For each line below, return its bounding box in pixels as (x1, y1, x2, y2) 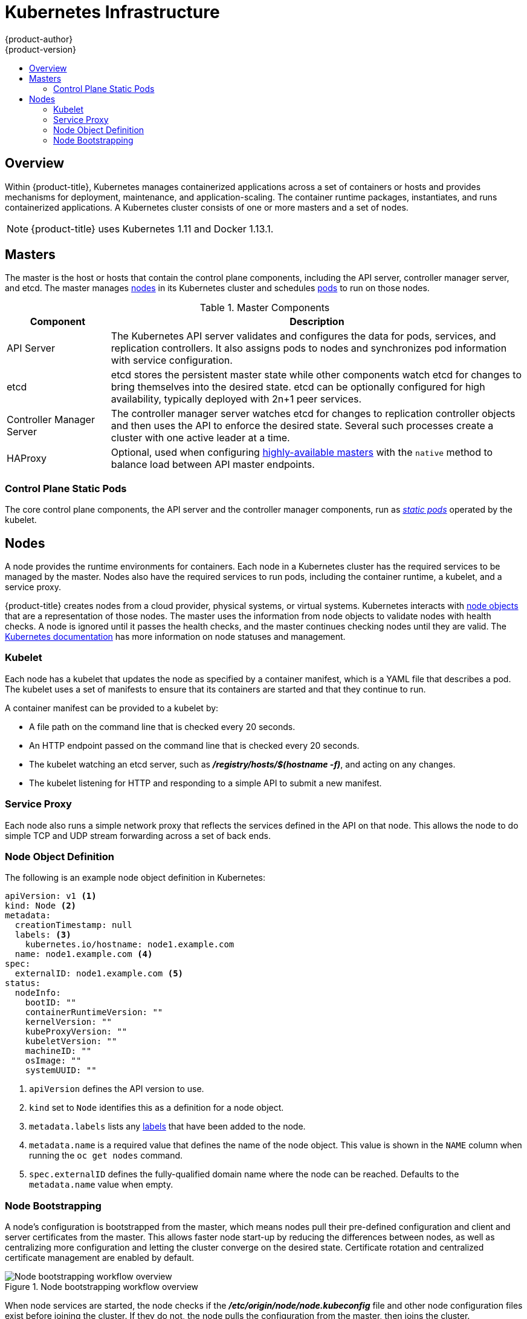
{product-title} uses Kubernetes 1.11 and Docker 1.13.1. (31, 222, 274, 235)
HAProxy (7, 452, 47, 465)
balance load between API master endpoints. (111, 458, 315, 471)
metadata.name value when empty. (29, 1179, 173, 1190)
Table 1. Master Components (199, 301, 330, 314)
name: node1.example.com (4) (15, 949, 153, 959)
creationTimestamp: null (15, 920, 132, 930)
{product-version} (5, 44, 77, 54)
